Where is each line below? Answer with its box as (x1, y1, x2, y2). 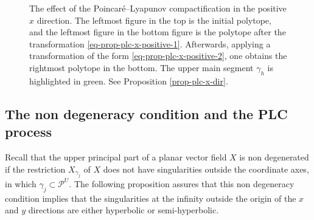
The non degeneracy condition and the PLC (5, 104, 288, 123)
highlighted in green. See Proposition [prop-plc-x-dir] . (29, 74, 228, 87)
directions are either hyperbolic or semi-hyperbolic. (28, 204, 219, 216)
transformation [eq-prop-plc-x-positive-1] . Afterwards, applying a (29, 37, 271, 50)
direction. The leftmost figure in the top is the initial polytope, (37, 13, 271, 26)
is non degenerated (239, 150, 309, 163)
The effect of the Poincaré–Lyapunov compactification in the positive (29, 2, 287, 14)
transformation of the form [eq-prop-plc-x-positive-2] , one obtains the (29, 49, 287, 62)
